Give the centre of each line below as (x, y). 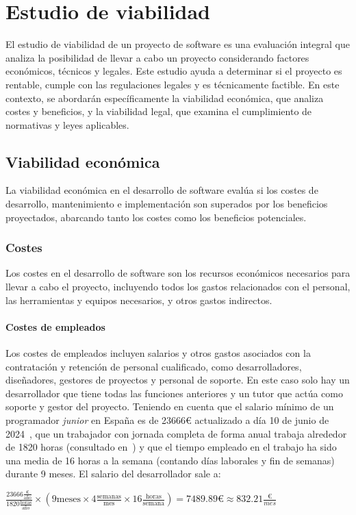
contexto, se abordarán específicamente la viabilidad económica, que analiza (165, 98)
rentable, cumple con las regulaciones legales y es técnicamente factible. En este (173, 84)
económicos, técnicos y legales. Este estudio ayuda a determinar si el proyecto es (174, 71)
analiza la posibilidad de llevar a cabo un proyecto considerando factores (157, 57)
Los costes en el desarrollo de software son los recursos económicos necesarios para (178, 273)
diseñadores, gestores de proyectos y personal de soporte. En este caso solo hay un (178, 380)
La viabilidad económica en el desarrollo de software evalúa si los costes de (162, 190)
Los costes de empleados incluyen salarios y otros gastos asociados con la (158, 353)
